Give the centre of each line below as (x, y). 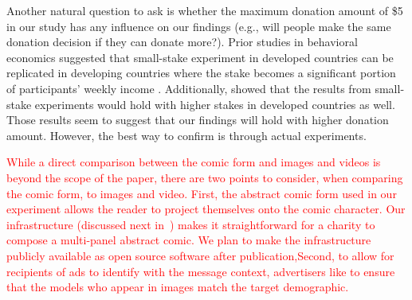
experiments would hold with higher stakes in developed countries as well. (215, 104)
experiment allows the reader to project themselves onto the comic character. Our (206, 209)
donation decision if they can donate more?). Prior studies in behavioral (182, 42)
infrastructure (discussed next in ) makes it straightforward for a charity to (191, 224)
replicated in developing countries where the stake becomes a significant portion (201, 73)
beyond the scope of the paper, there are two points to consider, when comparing (205, 177)
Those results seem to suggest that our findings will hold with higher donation (198, 120)
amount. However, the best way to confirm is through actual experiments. (186, 135)
